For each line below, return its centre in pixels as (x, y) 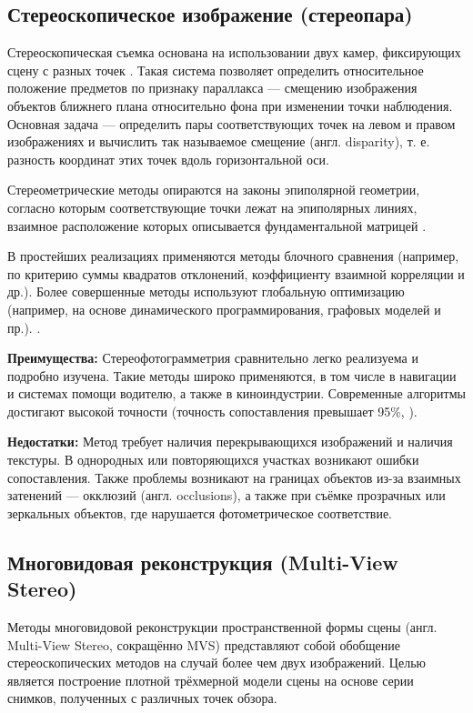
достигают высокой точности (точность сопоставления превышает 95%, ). (212, 411)
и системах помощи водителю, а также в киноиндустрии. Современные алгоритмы (236, 393)
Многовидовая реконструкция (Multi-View (203, 562)
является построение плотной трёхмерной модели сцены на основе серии (211, 680)
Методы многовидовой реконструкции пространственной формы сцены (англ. (222, 627)
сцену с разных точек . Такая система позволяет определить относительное (216, 70)
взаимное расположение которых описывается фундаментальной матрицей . (217, 225)
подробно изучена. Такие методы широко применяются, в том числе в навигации (232, 375)
